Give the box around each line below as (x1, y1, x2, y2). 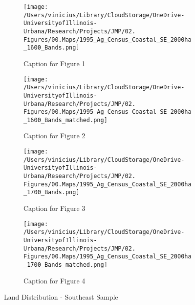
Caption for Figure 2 (23, 130, 86, 141)
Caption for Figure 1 (23, 58, 86, 68)
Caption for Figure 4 (23, 275, 86, 285)
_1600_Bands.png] (23, 44, 80, 51)
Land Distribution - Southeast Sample (4, 292, 118, 302)
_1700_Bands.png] (23, 189, 80, 196)
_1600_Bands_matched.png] (23, 116, 108, 124)
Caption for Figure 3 (23, 203, 86, 213)
